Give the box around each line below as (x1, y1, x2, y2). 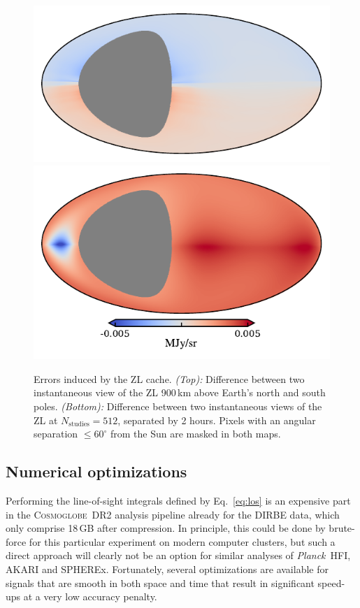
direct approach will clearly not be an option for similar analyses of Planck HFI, (6, 548, 351, 563)
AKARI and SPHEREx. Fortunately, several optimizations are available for (6, 561, 329, 576)
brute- (329, 521, 355, 535)
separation (34, 426, 78, 441)
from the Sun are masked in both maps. (110, 426, 281, 441)
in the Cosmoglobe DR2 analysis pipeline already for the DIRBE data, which (6, 507, 340, 521)
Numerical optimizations (6, 461, 187, 482)
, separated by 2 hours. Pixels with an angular (117, 412, 316, 427)
